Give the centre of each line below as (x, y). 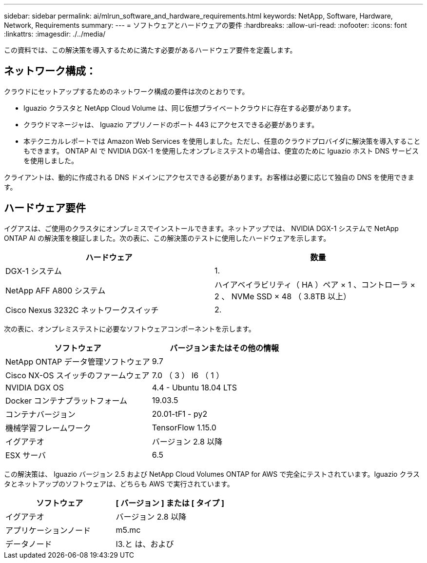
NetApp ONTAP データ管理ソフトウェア (78, 361)
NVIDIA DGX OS (35, 387)
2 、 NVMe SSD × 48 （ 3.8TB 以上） (283, 296)
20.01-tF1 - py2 (180, 414)
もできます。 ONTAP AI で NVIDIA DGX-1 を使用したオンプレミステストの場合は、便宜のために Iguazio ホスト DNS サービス (221, 151)
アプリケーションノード (48, 530)
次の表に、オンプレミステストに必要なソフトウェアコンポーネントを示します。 (130, 329)
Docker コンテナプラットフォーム (67, 400)
